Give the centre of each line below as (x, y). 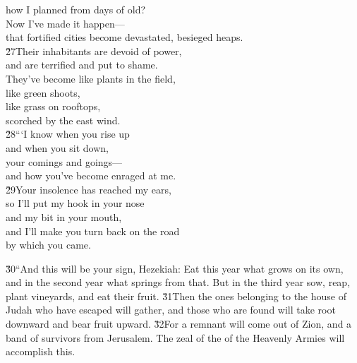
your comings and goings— (64, 161)
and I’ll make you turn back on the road (93, 231)
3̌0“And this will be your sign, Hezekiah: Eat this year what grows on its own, (175, 268)
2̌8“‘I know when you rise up (68, 134)
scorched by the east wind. (63, 120)
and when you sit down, (57, 147)
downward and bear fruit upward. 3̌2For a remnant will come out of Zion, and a (179, 324)
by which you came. (48, 245)
